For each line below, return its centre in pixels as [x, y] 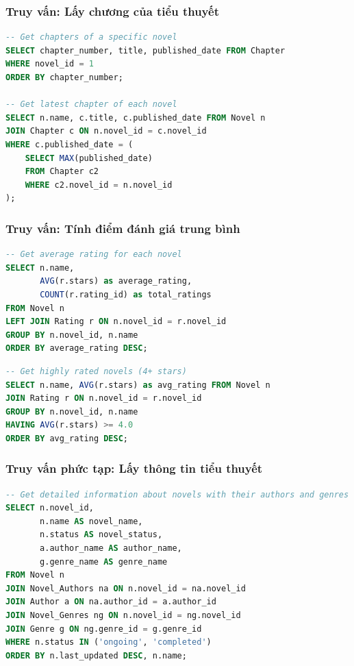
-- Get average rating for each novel [94, 255]
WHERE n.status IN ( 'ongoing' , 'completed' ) [109, 642]
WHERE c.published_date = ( [69, 144]
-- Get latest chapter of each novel [91, 104]
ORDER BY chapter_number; [64, 77]
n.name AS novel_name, [91, 521]
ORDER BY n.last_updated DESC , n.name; [96, 655]
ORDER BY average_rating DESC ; [77, 348]
